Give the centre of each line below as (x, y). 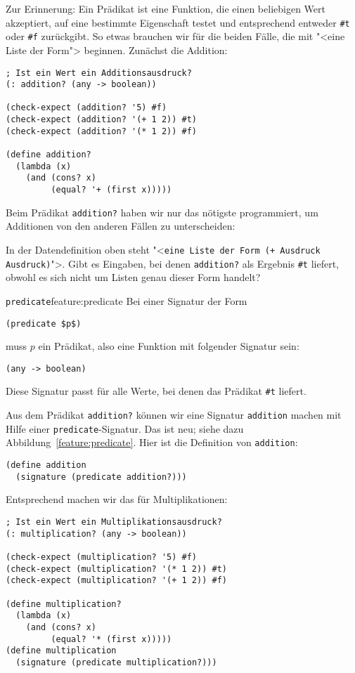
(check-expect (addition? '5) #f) (86, 108)
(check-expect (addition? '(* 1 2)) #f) (102, 131)
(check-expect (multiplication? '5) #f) (102, 557)
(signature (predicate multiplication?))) (116, 662)
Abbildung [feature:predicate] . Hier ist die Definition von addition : (152, 442)
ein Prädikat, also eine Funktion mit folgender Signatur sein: (169, 346)
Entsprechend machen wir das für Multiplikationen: (117, 499)
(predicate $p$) (44, 324)
